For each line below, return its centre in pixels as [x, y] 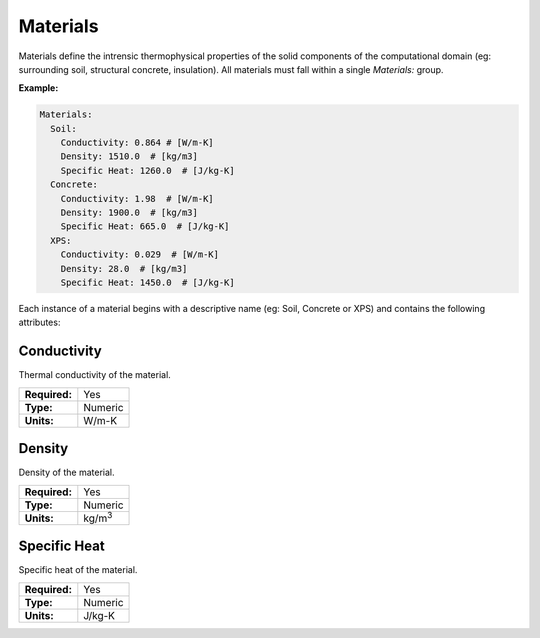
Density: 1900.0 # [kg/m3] [129, 213]
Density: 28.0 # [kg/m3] [124, 268]
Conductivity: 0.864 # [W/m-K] [137, 143]
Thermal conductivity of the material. [95, 375]
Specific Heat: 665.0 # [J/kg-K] [145, 226]
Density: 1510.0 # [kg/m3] [129, 156]
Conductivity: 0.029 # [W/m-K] [140, 254]
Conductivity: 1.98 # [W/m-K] [137, 198]
